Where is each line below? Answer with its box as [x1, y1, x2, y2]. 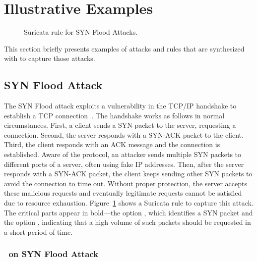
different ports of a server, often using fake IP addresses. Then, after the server [4, 158, 244, 169]
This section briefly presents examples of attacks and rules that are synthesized [4, 43, 245, 53]
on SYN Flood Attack [8, 248, 99, 260]
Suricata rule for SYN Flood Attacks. [24, 27, 138, 37]
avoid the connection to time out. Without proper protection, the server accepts [4, 178, 247, 188]
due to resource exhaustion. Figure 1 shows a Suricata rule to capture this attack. [4, 198, 254, 208]
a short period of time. [4, 226, 73, 237]
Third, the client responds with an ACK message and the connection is [4, 139, 220, 150]
